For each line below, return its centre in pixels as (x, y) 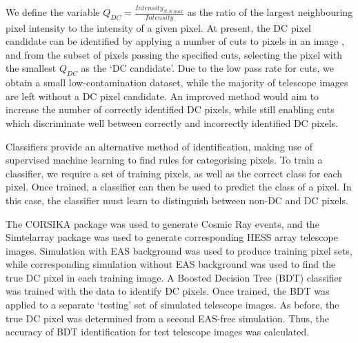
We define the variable (53, 12)
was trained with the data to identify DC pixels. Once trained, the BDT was (168, 291)
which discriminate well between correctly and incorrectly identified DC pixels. (172, 122)
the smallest (31, 68)
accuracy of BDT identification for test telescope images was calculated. (158, 332)
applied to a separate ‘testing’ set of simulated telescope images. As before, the (172, 305)
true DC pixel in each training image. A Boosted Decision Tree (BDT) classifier (174, 277)
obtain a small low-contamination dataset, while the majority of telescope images (177, 82)
